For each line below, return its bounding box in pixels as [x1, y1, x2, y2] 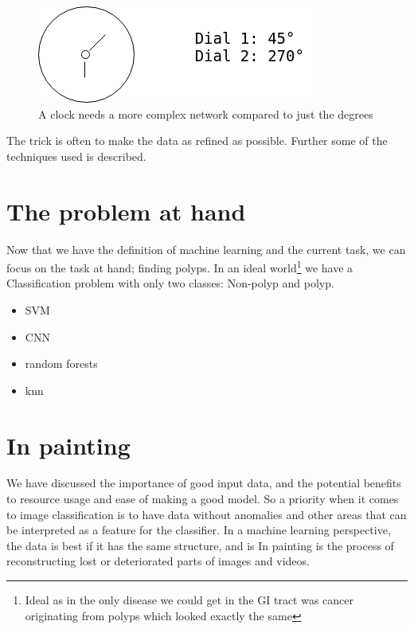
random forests [25, 355, 98, 372]
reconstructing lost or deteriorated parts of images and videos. [6, 553, 310, 569]
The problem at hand [6, 194, 246, 227]
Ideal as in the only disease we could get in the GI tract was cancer [25, 592, 354, 608]
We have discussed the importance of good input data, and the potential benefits [6, 475, 401, 491]
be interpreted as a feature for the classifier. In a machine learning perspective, [6, 522, 391, 538]
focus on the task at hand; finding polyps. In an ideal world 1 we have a [6, 257, 353, 275]
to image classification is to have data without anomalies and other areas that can [6, 506, 407, 522]
